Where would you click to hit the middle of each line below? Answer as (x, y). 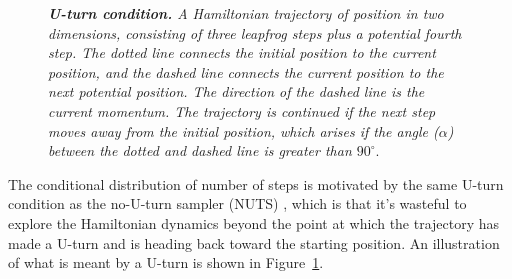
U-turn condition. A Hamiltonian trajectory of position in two (246, 13)
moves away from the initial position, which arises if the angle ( (243, 130)
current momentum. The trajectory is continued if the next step (242, 110)
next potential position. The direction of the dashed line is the (236, 91)
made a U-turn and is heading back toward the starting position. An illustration (254, 242)
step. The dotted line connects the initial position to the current (242, 52)
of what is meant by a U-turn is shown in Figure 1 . (166, 262)
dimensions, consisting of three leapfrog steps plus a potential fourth (255, 32)
